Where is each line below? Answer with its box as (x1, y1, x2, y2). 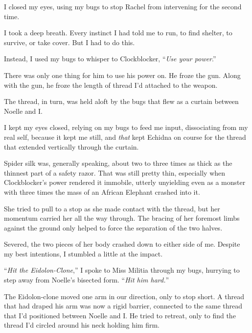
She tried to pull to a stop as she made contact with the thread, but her (4, 203, 220, 213)
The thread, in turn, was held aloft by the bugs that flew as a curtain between (4, 96, 239, 106)
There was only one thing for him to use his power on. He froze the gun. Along (4, 70, 241, 80)
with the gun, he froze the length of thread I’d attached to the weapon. (4, 79, 218, 90)
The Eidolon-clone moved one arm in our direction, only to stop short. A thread (4, 291, 244, 301)
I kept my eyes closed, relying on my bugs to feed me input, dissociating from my (4, 122, 248, 132)
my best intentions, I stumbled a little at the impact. (4, 248, 163, 258)
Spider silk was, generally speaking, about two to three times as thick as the (4, 158, 232, 168)
